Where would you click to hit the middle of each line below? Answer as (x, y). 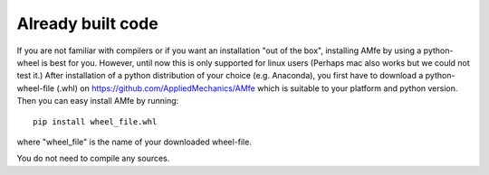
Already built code (87, 23)
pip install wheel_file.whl (95, 121)
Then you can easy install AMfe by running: (98, 101)
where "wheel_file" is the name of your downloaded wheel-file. (134, 142)
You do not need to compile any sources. (93, 159)
